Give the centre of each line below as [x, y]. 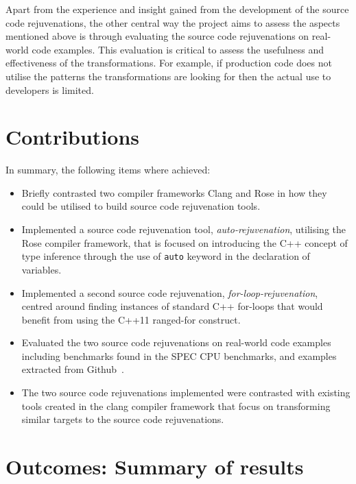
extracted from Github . [73, 369]
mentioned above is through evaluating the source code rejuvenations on [157, 36]
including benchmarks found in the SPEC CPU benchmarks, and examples [179, 355]
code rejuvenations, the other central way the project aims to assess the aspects [173, 22]
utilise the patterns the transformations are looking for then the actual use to [168, 76]
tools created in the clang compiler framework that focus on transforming [176, 406]
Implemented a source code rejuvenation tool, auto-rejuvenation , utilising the [184, 229]
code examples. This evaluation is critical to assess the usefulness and [178, 49]
